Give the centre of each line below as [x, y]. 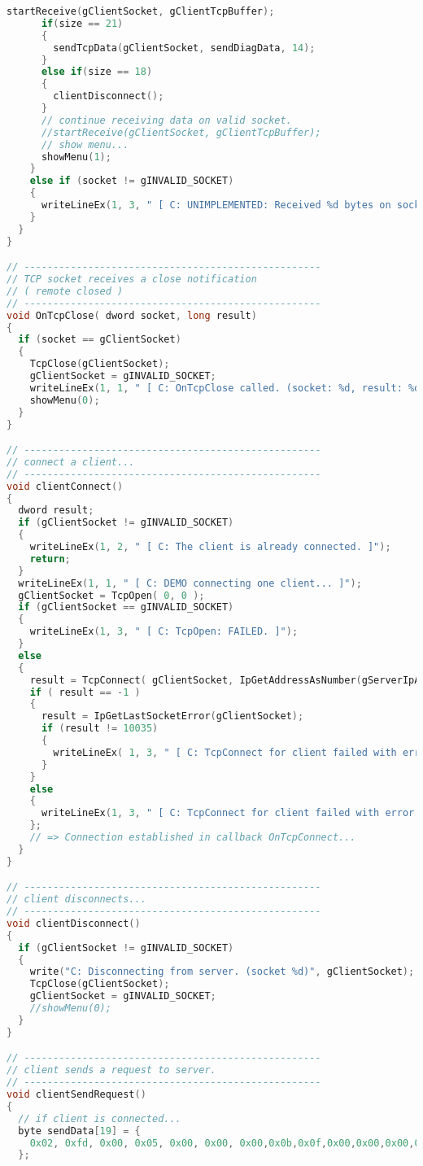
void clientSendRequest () [76, 1094]
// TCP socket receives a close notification [132, 279]
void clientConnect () [65, 486]
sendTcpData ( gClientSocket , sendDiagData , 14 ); [184, 48]
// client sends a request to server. [111, 1070]
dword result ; [56, 511]
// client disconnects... [76, 900]
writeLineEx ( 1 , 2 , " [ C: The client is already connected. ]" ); [210, 547]
